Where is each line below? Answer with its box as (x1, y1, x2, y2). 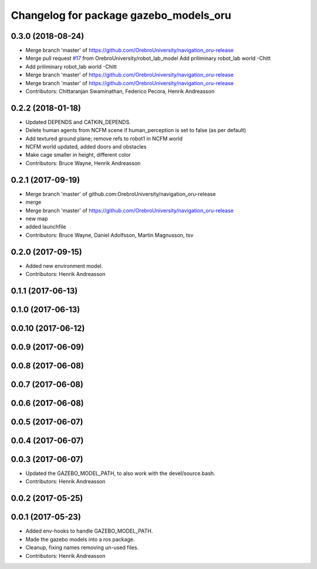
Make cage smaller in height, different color (25, 151, 131, 159)
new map (25, 215, 48, 222)
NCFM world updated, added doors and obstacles (25, 143, 147, 150)
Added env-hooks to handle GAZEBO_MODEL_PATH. (25, 527, 153, 534)
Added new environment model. (25, 262, 103, 270)
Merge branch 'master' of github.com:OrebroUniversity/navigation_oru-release (25, 190, 216, 197)
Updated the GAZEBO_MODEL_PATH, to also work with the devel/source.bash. (25, 470, 215, 477)
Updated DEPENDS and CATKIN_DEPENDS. (25, 118, 131, 126)
